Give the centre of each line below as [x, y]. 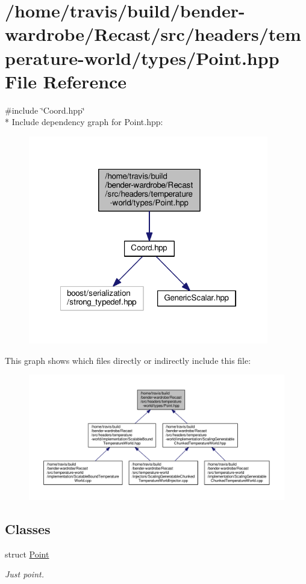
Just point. [24, 574]
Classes [28, 529]
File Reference [66, 81]
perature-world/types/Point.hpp [142, 57]
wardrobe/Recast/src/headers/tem [153, 34]
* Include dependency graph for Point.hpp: [84, 122]
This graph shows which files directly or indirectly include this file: [128, 360]
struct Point [27, 554]
